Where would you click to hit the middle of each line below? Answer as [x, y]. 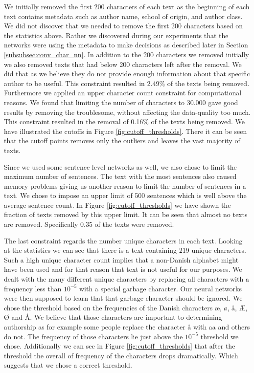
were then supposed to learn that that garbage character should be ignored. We [123, 298]
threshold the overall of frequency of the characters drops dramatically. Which [121, 355]
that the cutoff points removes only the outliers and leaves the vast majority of [122, 141]
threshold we [219, 336]
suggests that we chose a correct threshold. [68, 365]
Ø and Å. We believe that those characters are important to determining [113, 317]
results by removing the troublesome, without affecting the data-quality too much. [127, 112]
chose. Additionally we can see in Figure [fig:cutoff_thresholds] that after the [120, 346]
